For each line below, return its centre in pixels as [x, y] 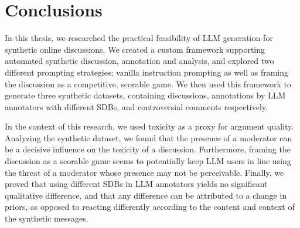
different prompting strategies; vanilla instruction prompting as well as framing [147, 72]
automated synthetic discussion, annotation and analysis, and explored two [139, 61]
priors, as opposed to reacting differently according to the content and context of [150, 207]
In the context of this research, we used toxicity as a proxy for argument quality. [149, 126]
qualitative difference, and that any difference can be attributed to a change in [146, 195]
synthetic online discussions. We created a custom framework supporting [135, 49]
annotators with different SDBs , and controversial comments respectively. [136, 106]
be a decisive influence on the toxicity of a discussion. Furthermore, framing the [148, 149]
